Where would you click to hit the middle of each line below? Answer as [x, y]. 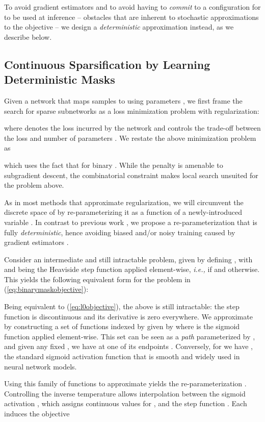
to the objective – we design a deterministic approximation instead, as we [119, 27]
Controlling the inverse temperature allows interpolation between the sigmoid [125, 393]
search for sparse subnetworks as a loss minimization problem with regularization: [132, 110]
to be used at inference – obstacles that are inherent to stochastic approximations [131, 17]
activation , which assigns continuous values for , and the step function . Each [126, 403]
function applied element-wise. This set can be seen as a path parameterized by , [130, 336]
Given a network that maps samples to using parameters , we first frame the [123, 100]
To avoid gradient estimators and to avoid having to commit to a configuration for [132, 7]
